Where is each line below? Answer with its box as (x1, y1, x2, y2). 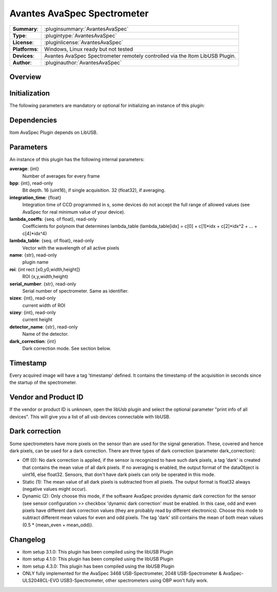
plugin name (22, 259, 49, 265)
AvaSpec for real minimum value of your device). (22, 208, 126, 215)
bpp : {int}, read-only (9, 180, 53, 186)
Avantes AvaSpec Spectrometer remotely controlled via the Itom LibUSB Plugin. (44, 52, 236, 59)
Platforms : (12, 45, 38, 52)
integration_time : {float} (9, 194, 62, 200)
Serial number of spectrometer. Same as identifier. (22, 288, 129, 294)
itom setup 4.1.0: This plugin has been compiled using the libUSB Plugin (22, 556, 174, 562)
